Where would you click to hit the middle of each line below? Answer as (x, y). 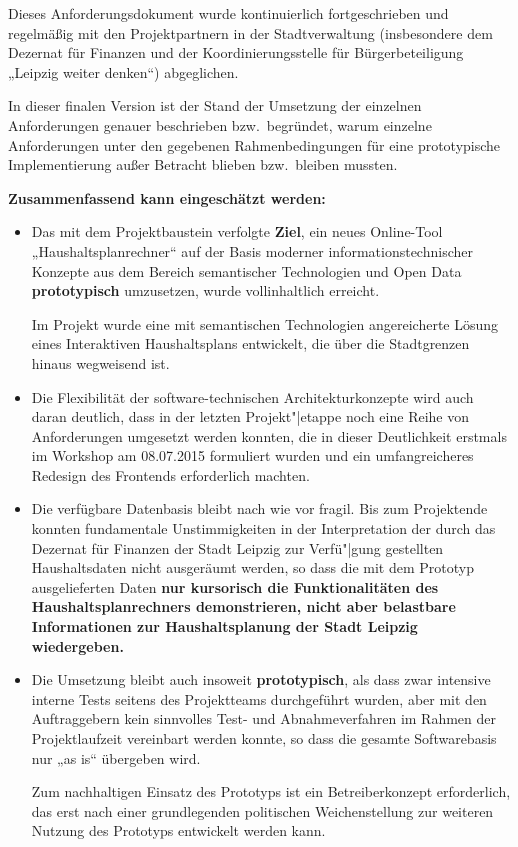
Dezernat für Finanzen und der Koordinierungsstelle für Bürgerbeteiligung (236, 52)
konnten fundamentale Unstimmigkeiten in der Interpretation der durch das (263, 528)
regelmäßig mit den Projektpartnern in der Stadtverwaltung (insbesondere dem (250, 32)
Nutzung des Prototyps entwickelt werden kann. (178, 830)
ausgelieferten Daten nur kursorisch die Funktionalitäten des (235, 586)
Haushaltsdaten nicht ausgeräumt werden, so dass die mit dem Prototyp (252, 567)
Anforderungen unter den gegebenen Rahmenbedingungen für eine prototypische (254, 144)
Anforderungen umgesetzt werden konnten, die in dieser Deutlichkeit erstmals (269, 435)
